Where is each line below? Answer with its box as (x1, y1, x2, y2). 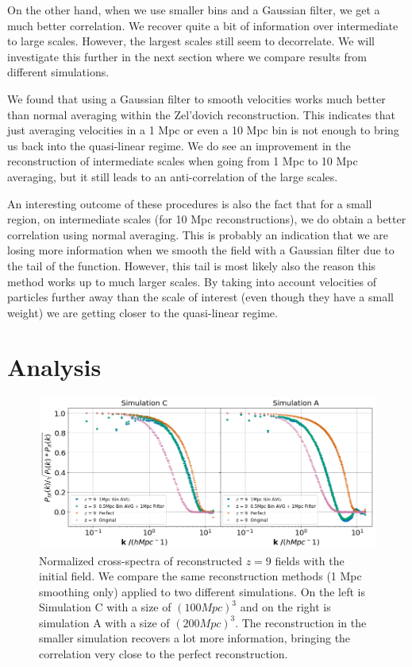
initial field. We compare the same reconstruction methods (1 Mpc (39, 568, 362, 584)
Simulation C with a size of (39, 599, 171, 615)
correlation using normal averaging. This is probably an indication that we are (7, 226, 389, 242)
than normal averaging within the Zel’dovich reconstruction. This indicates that (7, 106, 395, 122)
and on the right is (240, 599, 331, 615)
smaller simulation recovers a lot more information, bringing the (39, 630, 351, 646)
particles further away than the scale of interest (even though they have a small (7, 289, 394, 305)
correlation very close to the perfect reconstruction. (39, 646, 288, 662)
